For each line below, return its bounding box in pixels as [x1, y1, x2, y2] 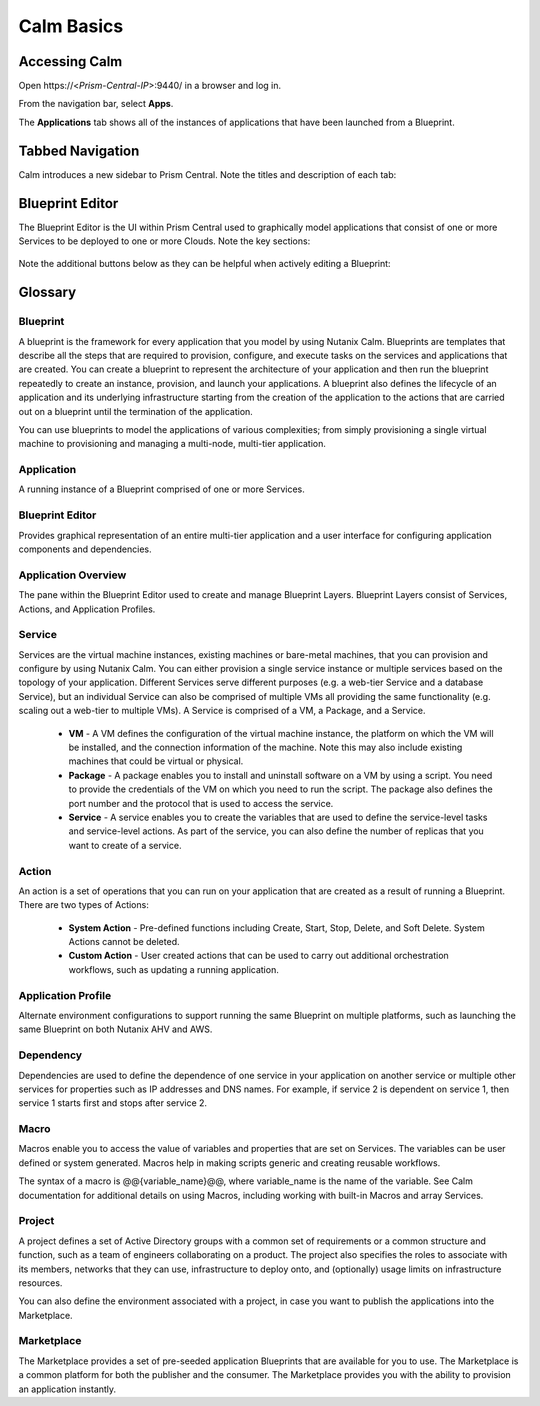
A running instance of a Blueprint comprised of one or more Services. [18, 483, 305, 495]
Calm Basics [18, 15, 124, 37]
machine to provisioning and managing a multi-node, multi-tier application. [18, 438, 327, 450]
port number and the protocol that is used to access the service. [68, 797, 334, 809]
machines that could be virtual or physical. [68, 755, 244, 767]
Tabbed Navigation [18, 142, 140, 159]
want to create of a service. [68, 839, 182, 851]
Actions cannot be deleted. [68, 936, 180, 948]
